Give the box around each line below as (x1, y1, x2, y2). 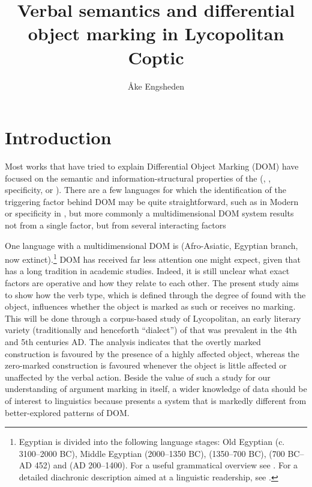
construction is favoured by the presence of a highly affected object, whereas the (5, 347, 299, 360)
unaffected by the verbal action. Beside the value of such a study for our (5, 370, 271, 383)
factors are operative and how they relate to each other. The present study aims (5, 277, 299, 289)
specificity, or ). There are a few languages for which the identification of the (5, 183, 286, 196)
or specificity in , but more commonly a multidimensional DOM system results (5, 207, 294, 219)
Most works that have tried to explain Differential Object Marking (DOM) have (5, 160, 299, 173)
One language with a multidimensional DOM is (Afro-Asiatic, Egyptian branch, (5, 239, 298, 251)
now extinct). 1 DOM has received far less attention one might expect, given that (5, 251, 301, 265)
